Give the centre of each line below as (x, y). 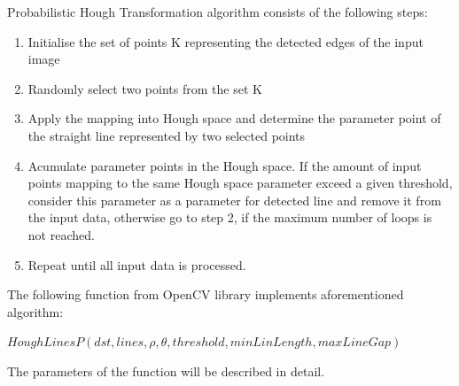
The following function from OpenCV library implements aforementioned (206, 294)
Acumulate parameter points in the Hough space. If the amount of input (225, 165)
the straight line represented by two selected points (167, 135)
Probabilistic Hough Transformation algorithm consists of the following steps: (218, 12)
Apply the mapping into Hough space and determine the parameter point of (234, 118)
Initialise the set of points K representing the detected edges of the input (226, 41)
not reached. (61, 234)
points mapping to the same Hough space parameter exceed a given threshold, (240, 183)
